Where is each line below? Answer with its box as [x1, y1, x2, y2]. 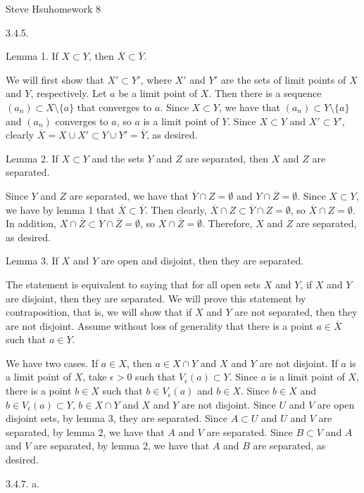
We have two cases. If [6, 355, 99, 370]
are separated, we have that [69, 188, 189, 203]
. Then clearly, [144, 202, 207, 217]
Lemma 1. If [6, 49, 58, 63]
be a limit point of [118, 86, 198, 101]
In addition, [6, 216, 56, 231]
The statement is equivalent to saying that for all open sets [6, 276, 261, 291]
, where [140, 72, 172, 87]
